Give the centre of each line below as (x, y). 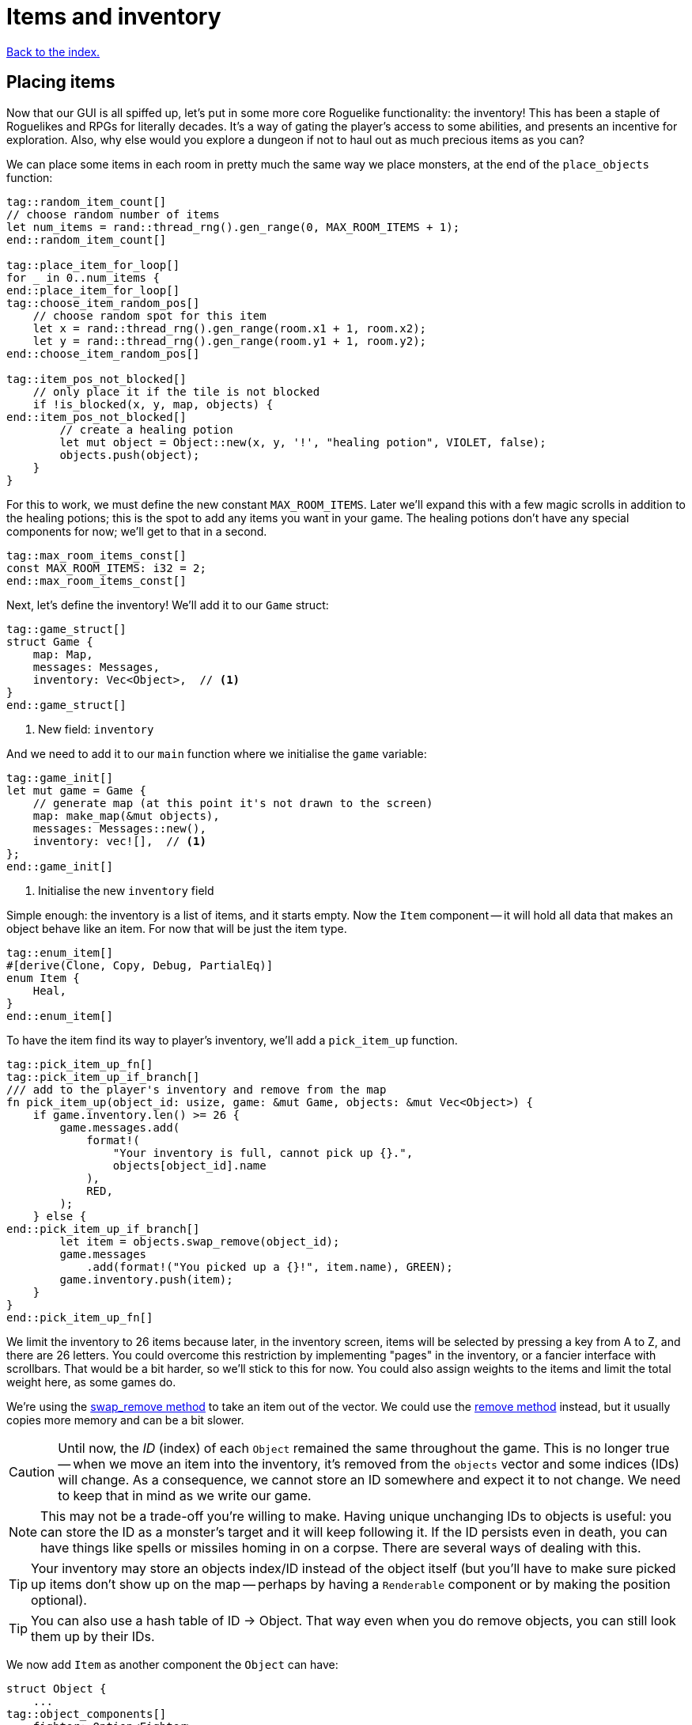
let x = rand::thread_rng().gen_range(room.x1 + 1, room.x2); (230, 328)
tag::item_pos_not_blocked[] (96, 379)
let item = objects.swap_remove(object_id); (200, 1241)
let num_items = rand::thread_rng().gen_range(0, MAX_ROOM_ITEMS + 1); (233, 227)
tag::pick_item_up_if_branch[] (103, 1077)
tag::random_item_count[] (87, 201)
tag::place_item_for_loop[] (93, 265)
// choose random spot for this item (149, 315)
